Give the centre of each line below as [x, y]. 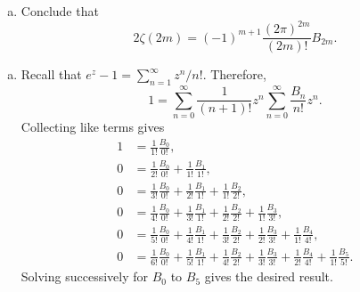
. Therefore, [234, 74]
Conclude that [60, 11]
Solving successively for [85, 276]
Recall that [51, 74]
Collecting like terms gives [93, 127]
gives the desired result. [269, 276]
